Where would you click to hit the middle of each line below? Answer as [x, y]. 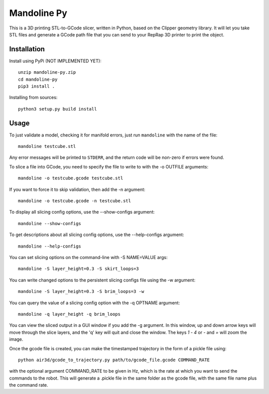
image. [16, 339]
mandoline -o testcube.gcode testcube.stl [71, 178]
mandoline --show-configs [50, 223]
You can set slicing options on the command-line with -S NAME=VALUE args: [88, 257]
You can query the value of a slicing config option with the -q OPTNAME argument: [95, 303]
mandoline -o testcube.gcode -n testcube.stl [75, 201]
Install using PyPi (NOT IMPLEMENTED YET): [55, 61]
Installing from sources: [33, 98]
